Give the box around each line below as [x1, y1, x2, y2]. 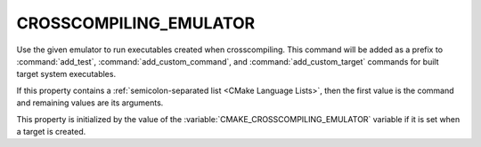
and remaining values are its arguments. [16, 97, 164, 108]
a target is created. [16, 126, 86, 136]
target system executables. [16, 69, 116, 80]
